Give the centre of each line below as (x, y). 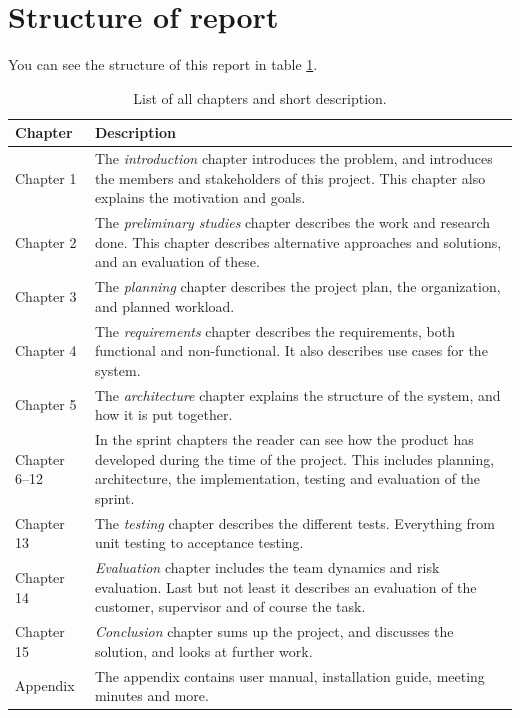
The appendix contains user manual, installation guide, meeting (289, 675)
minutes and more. (151, 695)
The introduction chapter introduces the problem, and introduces (293, 158)
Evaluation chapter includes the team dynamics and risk (267, 567)
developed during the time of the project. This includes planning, (294, 458)
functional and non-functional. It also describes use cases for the (291, 350)
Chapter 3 (46, 296)
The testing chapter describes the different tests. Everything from (295, 522)
